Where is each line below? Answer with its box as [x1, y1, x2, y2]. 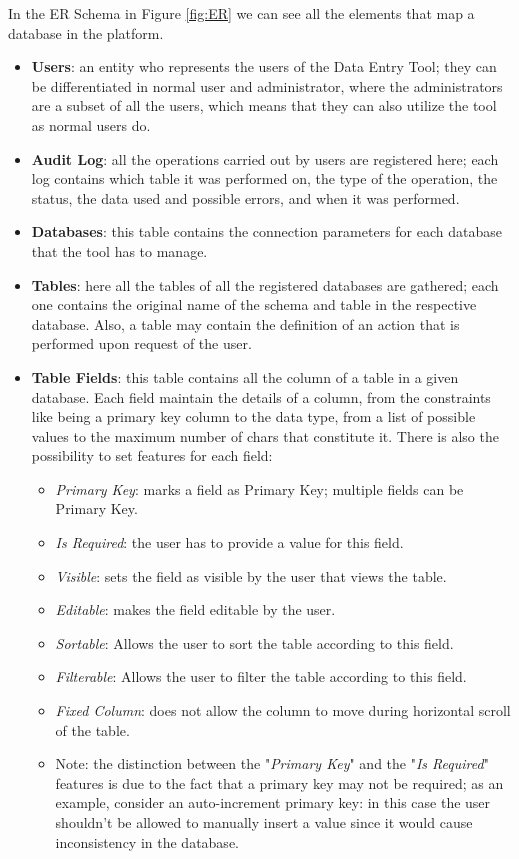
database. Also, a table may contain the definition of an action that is [31, 313, 460, 334]
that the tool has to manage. [31, 240, 208, 261]
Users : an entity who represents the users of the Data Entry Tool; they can [31, 56, 497, 77]
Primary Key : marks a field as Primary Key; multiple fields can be [55, 478, 464, 499]
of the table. [55, 719, 130, 740]
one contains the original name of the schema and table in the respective [31, 294, 477, 315]
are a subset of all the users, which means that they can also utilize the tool [31, 95, 497, 116]
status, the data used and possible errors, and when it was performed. [31, 187, 460, 208]
